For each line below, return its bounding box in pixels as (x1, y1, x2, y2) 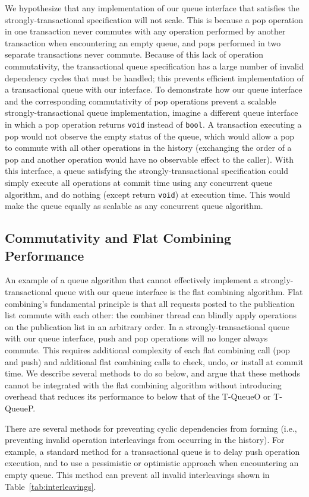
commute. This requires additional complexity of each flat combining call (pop (5, 343, 290, 356)
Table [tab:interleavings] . (5, 480, 96, 492)
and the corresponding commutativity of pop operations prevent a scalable (5, 94, 276, 107)
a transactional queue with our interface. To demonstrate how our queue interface (5, 83, 302, 96)
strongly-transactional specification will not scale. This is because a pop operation (5, 13, 303, 26)
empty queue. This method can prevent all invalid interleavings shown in (5, 468, 270, 480)
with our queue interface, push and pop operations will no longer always (5, 332, 268, 344)
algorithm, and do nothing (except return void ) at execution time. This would (5, 188, 291, 200)
